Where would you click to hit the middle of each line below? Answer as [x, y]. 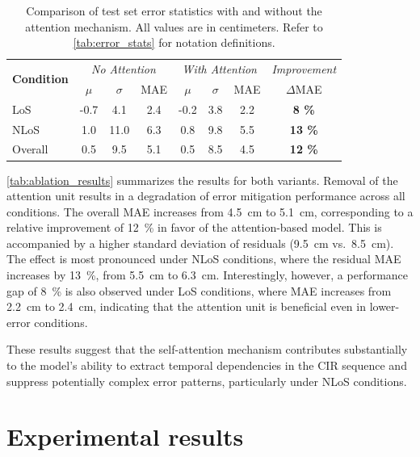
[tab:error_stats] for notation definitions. [174, 42]
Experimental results [125, 436]
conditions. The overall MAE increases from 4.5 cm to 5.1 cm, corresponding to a [210, 211]
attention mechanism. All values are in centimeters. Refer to [174, 26]
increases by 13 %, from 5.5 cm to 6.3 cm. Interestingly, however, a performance [208, 275]
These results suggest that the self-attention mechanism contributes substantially [207, 349]
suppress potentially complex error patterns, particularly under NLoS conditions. [207, 381]
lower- [384, 306]
